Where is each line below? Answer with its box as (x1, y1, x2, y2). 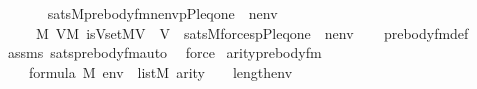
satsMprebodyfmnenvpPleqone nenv (47, 3, 278, 23)
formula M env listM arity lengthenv (28, 61, 293, 82)
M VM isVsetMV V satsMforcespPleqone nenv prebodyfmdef (35, 22, 469, 43)
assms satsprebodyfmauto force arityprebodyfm (7, 42, 322, 63)
